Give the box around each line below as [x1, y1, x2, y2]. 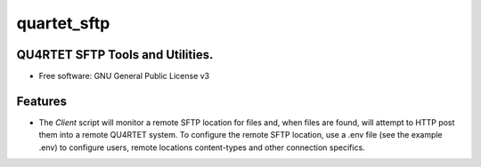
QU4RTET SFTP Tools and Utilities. [16, 47, 214, 62]
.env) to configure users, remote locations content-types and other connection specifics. [38, 142, 365, 153]
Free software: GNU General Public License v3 [38, 71, 210, 82]
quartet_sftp [16, 13, 110, 33]
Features [16, 93, 67, 108]
